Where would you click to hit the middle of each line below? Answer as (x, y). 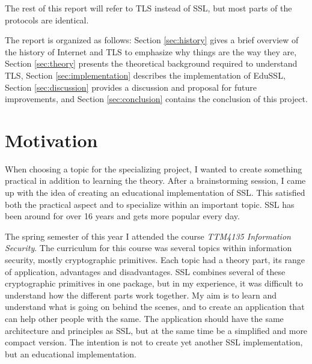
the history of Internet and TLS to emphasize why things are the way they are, (151, 51)
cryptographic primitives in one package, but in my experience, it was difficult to (154, 283)
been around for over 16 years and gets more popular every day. (122, 216)
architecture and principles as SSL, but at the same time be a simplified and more (156, 330)
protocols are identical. (47, 20)
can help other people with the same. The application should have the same (144, 318)
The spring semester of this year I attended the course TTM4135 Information (148, 236)
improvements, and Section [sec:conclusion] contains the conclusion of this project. (156, 99)
